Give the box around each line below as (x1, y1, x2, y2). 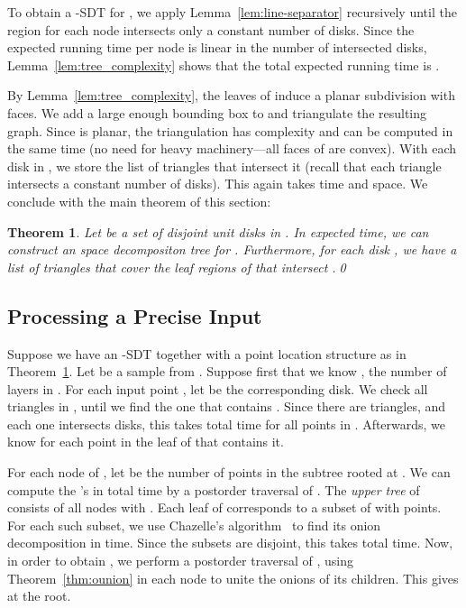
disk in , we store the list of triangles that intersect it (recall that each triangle (7, 156, 442, 175)
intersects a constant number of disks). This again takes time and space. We (7, 174, 428, 193)
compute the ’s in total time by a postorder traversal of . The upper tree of (7, 480, 420, 499)
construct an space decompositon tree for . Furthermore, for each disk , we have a (7, 240, 457, 259)
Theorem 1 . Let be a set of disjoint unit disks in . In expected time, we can (7, 222, 429, 241)
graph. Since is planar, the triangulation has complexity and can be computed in (7, 121, 453, 140)
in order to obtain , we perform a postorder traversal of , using (7, 551, 354, 570)
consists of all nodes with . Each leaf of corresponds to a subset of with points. (7, 498, 442, 517)
